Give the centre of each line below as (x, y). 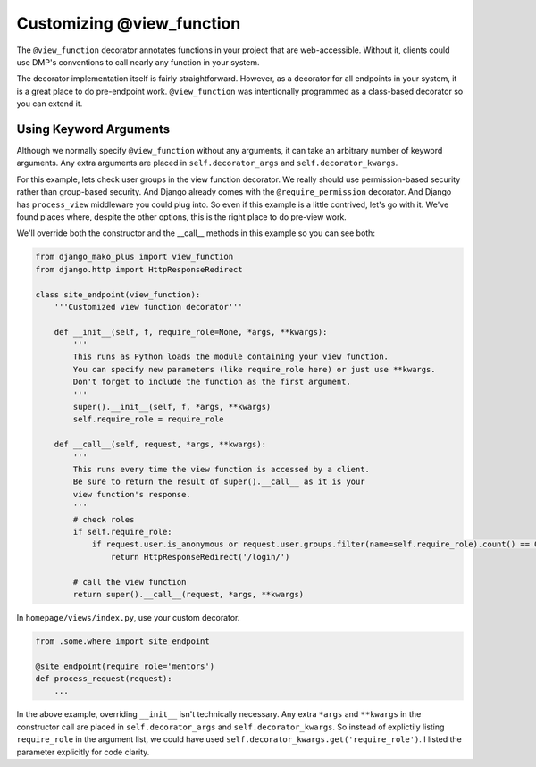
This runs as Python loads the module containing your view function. (230, 357)
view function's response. (132, 494)
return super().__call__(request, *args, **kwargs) (188, 594)
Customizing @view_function (129, 23)
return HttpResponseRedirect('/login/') (200, 557)
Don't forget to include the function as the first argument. (212, 382)
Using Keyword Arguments (93, 129)
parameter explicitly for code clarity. (83, 752)
